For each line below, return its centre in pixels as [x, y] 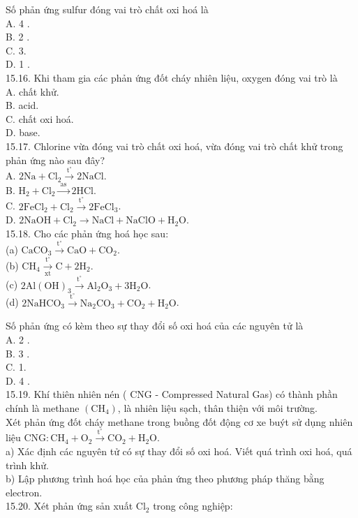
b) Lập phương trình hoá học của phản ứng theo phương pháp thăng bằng [165, 479]
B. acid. [22, 105]
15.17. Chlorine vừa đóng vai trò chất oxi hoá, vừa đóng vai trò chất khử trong [174, 146]
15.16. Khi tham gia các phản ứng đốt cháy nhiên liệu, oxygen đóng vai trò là [172, 77]
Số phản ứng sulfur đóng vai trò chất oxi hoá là [107, 9]
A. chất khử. [32, 91]
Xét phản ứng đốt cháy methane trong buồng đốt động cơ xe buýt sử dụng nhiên [179, 421]
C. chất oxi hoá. [40, 118]
